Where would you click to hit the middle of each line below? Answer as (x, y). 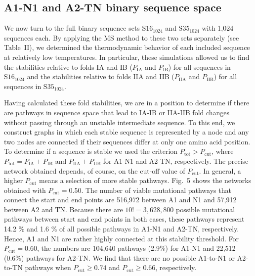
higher (14, 180)
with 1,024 (218, 28)
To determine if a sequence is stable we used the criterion (91, 151)
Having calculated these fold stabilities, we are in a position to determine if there (127, 103)
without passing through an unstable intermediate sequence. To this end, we (120, 122)
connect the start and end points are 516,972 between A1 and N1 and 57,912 (120, 200)
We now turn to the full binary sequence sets (72, 28)
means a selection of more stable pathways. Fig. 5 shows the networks (145, 180)
